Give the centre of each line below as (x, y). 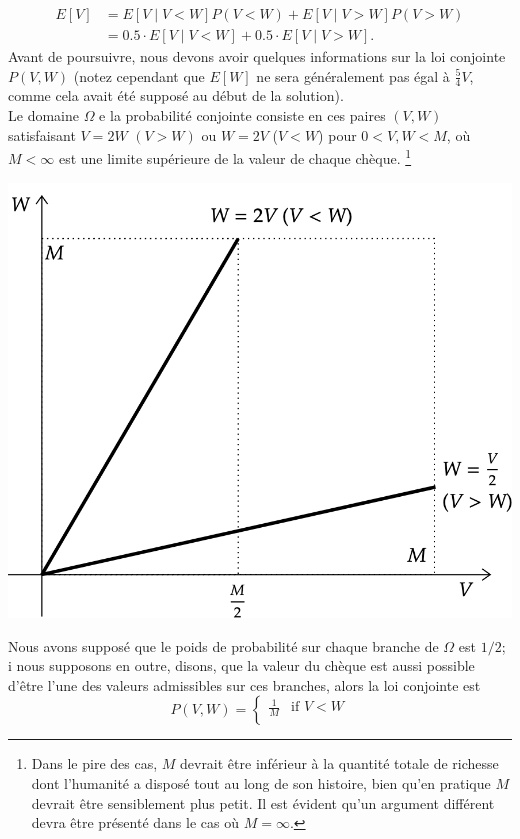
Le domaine (43, 115)
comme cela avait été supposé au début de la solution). (176, 95)
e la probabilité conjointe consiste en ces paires (242, 115)
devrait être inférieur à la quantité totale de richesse (339, 763)
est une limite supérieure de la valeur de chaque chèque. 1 (235, 156)
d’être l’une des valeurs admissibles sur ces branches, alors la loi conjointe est (244, 684)
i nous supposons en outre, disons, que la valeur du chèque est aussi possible (241, 665)
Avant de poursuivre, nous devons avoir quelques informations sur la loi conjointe (257, 56)
